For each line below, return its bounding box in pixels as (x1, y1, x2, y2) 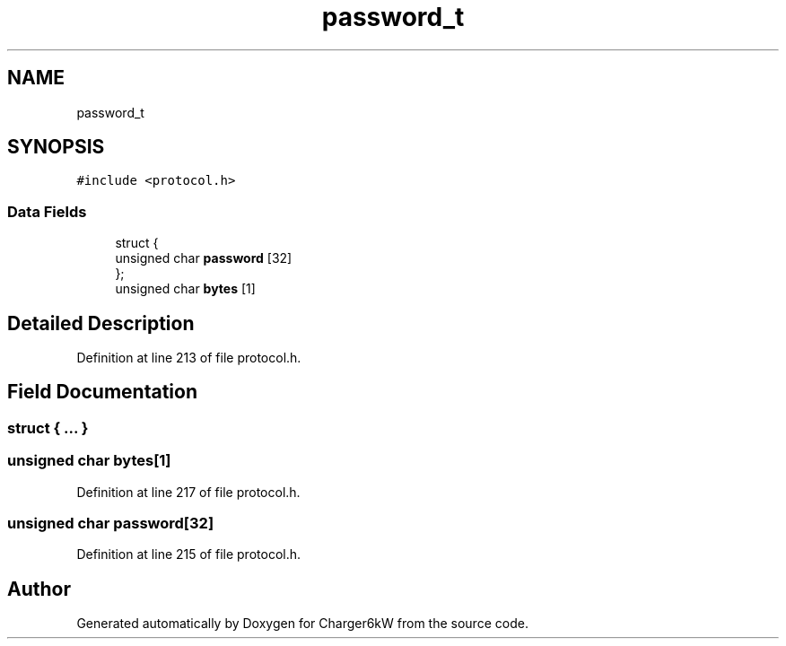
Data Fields (7, 202, 87, 221)
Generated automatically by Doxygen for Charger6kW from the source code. (76, 615, 528, 632)
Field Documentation (7, 380, 197, 404)
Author (7, 577, 71, 600)
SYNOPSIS (7, 135, 105, 159)
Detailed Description (7, 311, 195, 335)
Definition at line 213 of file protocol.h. (76, 350, 301, 366)
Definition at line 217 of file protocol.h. (76, 484, 301, 500)
